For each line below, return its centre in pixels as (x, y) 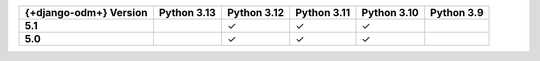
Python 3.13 (187, 12)
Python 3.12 (255, 12)
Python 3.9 (457, 12)
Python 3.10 (390, 12)
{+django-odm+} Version (86, 12)
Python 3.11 (323, 12)
